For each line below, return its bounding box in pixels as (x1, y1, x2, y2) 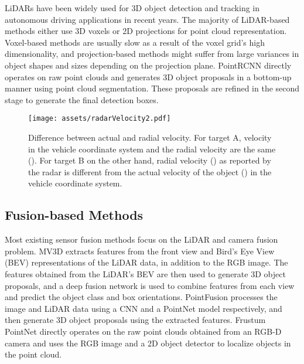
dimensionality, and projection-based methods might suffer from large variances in (5, 47, 299, 60)
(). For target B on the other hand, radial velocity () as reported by (28, 154, 271, 166)
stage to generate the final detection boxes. (5, 93, 159, 106)
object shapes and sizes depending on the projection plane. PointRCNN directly (5, 59, 292, 71)
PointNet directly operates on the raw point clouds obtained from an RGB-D (5, 325, 282, 337)
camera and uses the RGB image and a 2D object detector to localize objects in (5, 336, 291, 349)
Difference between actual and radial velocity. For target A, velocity (28, 131, 272, 143)
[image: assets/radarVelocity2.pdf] (28, 114, 171, 123)
